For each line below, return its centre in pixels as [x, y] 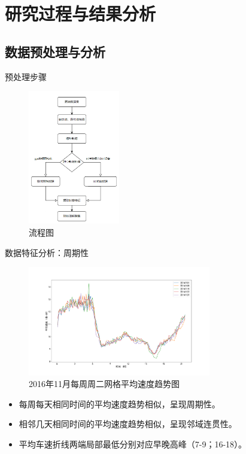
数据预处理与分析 [55, 51]
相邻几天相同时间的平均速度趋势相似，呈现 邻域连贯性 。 [128, 424]
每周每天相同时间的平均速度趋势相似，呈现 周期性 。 [119, 403]
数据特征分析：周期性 [47, 252]
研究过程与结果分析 [81, 13]
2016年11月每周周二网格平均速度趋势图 [104, 384]
